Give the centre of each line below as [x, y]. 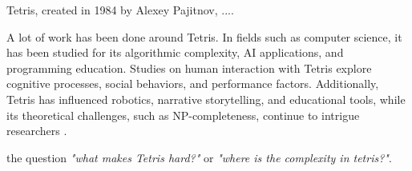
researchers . [37, 131]
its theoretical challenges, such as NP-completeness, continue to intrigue [183, 115]
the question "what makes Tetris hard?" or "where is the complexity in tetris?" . [199, 157]
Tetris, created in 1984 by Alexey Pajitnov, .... [120, 10]
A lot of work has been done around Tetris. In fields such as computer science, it [204, 36]
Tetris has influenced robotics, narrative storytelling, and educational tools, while [206, 99]
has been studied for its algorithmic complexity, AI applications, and [175, 52]
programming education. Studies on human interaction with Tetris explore [189, 68]
